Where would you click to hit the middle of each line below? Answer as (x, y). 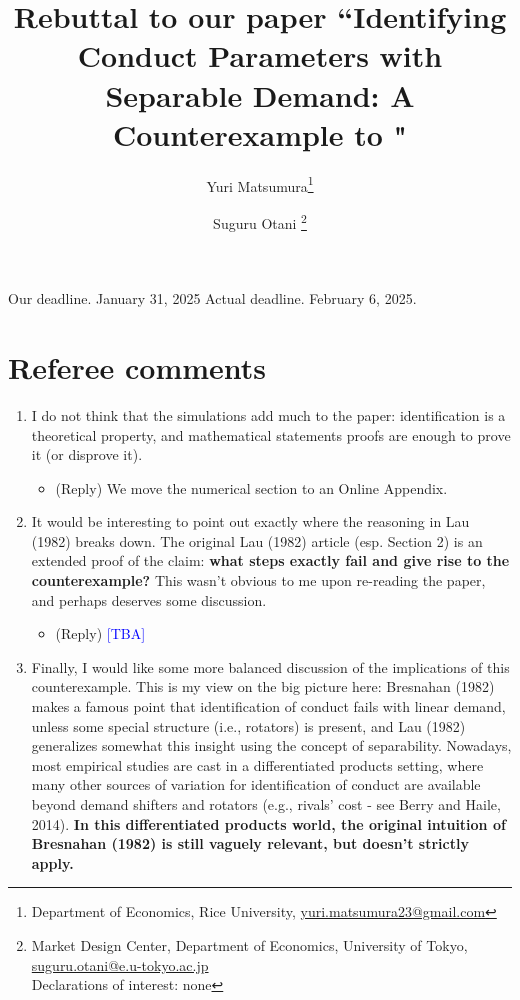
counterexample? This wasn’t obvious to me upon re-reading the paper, (258, 580)
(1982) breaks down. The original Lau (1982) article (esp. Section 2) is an (257, 540)
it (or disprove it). (87, 454)
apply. (52, 862)
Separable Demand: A (260, 94)
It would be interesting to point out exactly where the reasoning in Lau (250, 521)
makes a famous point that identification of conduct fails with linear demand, (268, 706)
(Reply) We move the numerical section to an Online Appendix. (251, 487)
